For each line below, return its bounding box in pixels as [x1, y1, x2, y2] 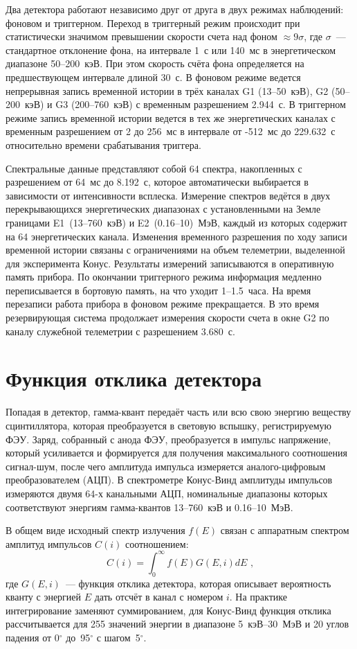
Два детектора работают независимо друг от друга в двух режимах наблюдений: [6, 2, 344, 16]
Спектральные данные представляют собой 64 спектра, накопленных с [6, 161, 302, 175]
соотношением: [125, 536, 189, 551]
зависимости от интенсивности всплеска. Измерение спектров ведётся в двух [6, 188, 331, 202]
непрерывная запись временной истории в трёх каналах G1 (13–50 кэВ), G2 [6, 83, 329, 98]
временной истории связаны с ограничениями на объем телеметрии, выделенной [6, 242, 345, 257]
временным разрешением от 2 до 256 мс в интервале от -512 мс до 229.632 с [6, 124, 336, 139]
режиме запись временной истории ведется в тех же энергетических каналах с [6, 110, 336, 125]
